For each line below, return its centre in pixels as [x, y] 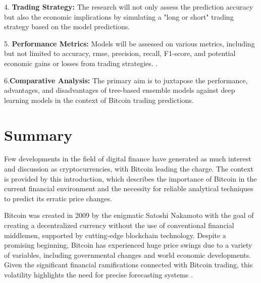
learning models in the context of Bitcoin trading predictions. [99, 100]
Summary [38, 134]
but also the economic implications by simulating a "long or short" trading [119, 16]
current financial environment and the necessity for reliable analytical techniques [129, 188]
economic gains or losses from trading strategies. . [81, 63]
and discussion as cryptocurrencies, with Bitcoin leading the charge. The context [129, 169]
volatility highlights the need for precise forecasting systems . [98, 274]
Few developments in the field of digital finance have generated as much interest [128, 159]
